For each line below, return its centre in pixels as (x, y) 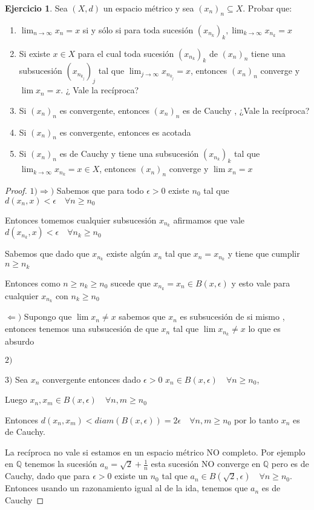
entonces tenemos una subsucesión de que (82, 329)
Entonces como (33, 283)
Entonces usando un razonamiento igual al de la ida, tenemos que (126, 488)
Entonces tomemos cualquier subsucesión (81, 220)
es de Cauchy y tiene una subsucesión (129, 154)
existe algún (128, 253)
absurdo (20, 341)
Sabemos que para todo (100, 190)
